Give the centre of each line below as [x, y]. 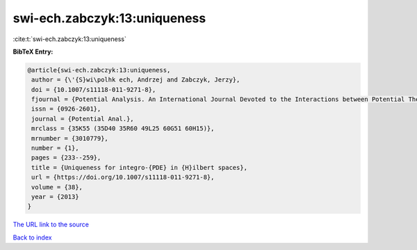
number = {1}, [55, 148]
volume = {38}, [57, 187]
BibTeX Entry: [33, 52]
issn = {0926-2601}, [66, 109]
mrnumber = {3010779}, [70, 138]
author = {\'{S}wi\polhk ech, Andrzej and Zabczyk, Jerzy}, [136, 80]
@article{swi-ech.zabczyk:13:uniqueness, [99, 70]
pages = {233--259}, [66, 158]
